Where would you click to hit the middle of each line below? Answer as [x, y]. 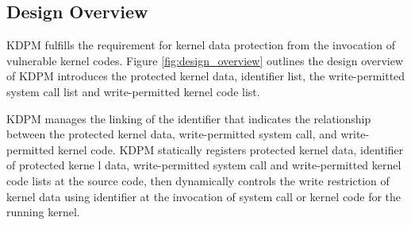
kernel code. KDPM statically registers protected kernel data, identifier [230, 149]
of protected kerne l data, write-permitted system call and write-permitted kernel [204, 165]
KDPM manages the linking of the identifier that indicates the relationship [189, 118]
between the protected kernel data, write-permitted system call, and [172, 134]
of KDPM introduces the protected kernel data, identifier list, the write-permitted [206, 76]
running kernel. [43, 212]
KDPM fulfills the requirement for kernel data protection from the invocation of [201, 45]
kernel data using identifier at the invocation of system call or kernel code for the [204, 196]
